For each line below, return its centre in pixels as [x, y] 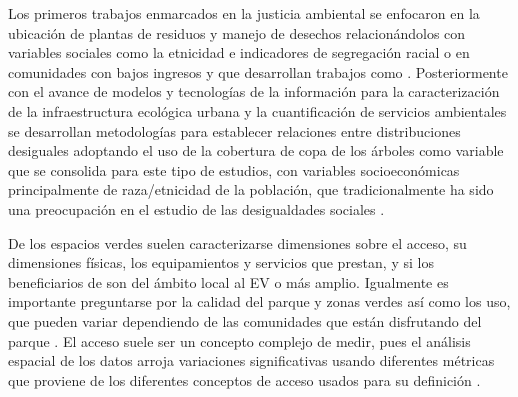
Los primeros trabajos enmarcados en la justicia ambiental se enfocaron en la [244, 13]
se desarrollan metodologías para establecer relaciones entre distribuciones [234, 130]
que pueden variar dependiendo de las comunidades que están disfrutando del [245, 320]
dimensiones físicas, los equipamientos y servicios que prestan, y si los [221, 262]
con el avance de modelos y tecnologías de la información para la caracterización [254, 91]
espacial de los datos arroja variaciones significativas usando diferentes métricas [251, 360]
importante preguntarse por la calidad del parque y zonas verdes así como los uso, [259, 301]
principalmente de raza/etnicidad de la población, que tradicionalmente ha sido [251, 189]
